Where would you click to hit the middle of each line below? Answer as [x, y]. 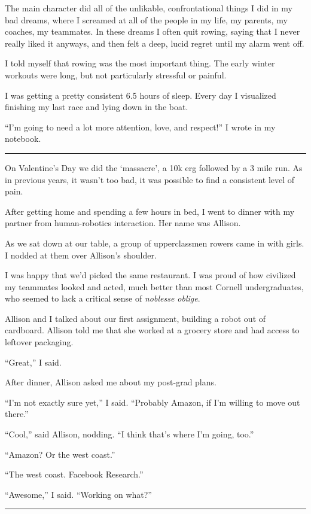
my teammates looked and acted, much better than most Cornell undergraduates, [154, 286]
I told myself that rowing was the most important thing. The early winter [140, 63]
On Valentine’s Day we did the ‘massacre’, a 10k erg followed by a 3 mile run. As [154, 167]
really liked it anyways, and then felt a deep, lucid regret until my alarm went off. [155, 43]
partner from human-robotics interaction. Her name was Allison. [123, 223]
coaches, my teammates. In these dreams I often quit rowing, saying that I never [153, 31]
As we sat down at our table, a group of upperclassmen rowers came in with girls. [155, 243]
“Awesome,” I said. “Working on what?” [78, 494]
